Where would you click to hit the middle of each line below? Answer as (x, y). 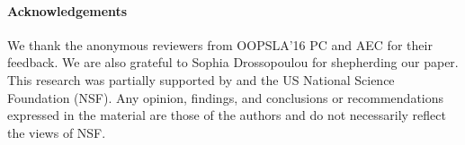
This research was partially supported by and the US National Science (201, 79)
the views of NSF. (57, 132)
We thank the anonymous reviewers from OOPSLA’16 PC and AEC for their (220, 44)
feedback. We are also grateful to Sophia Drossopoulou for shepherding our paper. (233, 62)
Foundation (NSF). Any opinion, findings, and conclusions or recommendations (226, 97)
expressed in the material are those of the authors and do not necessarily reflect (227, 115)
